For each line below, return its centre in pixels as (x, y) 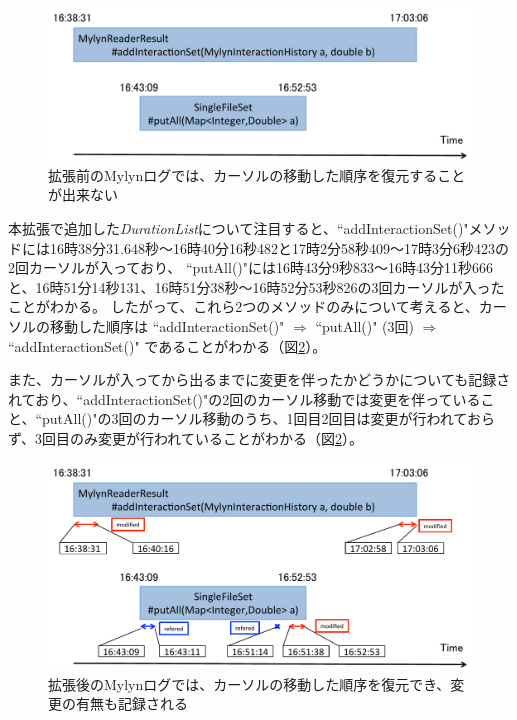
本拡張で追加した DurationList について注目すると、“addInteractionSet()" (238, 227)
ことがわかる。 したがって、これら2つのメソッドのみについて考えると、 (243, 306)
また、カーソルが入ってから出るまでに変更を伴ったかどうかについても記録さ (259, 379)
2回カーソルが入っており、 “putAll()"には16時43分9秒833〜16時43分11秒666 (251, 267)
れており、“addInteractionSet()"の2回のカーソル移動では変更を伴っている (244, 398)
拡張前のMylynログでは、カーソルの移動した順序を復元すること (257, 174)
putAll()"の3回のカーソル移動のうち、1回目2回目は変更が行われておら (268, 418)
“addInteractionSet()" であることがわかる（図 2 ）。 (167, 345)
